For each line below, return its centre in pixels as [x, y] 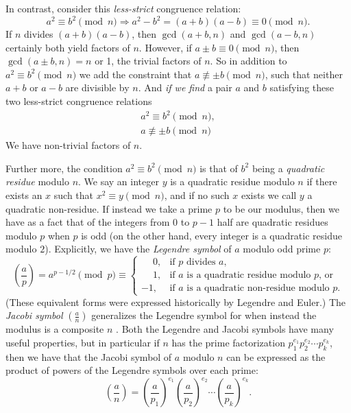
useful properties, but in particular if [83, 342]
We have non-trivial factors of [68, 145]
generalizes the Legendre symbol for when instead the [204, 315]
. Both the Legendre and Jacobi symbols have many [225, 329]
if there [322, 181]
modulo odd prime [282, 249]
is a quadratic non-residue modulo [258, 288]
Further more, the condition [64, 168]
